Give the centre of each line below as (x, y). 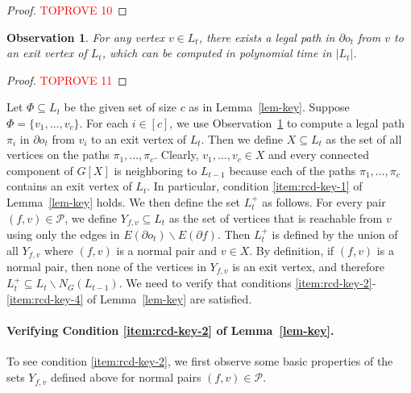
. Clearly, (176, 155)
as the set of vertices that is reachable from (276, 217)
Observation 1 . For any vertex (85, 37)
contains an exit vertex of (69, 186)
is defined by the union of (335, 234)
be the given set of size (120, 107)
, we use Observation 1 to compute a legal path (287, 122)
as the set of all (364, 138)
